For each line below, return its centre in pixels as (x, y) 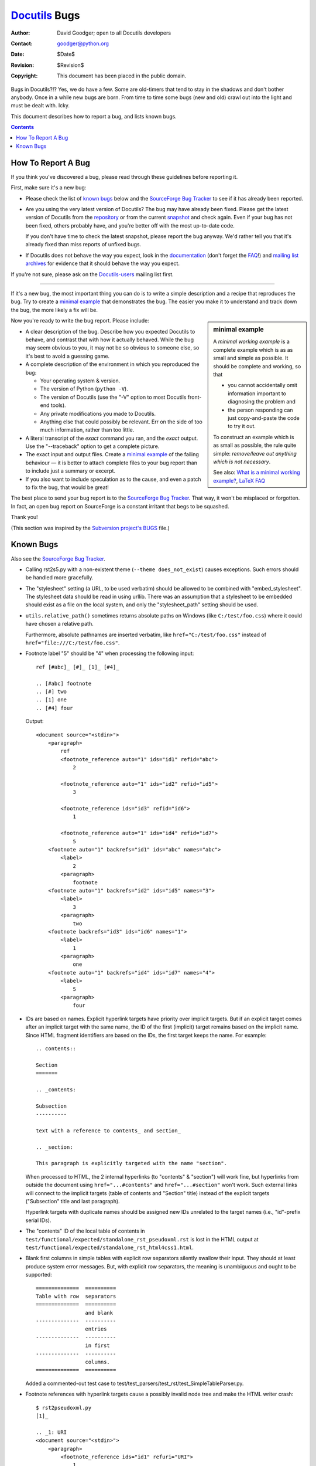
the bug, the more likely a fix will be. (54, 310)
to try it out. (242, 426)
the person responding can (260, 410)
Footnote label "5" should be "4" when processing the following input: (110, 653)
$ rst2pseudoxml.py (64, 1408)
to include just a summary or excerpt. (71, 471)
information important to (257, 393)
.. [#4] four (54, 708)
